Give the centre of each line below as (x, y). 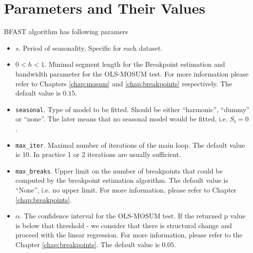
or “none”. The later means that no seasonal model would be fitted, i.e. (121, 119)
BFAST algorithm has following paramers (66, 31)
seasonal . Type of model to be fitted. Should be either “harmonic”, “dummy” (132, 109)
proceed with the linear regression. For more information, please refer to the (129, 235)
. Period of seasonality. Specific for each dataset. (91, 48)
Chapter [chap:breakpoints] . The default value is (88, 244)
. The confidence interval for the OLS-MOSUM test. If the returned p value (133, 216)
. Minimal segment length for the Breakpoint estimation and (135, 64)
